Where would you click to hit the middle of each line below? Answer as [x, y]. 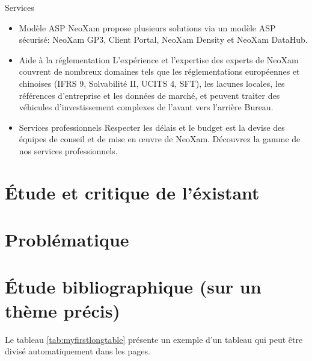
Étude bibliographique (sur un [133, 287]
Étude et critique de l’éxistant [132, 192]
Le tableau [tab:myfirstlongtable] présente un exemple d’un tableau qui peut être [154, 339]
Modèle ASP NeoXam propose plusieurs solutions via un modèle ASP [147, 27]
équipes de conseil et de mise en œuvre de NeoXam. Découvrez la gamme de [160, 139]
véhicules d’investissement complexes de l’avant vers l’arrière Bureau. [146, 107]
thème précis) [63, 310]
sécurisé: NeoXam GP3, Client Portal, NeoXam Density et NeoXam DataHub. [163, 39]
